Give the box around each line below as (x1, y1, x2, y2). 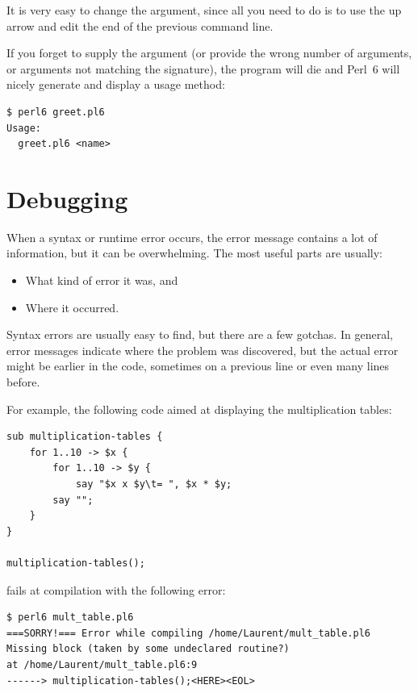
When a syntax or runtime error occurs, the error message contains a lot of (6, 228, 378, 245)
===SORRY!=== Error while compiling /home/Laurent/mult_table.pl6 (6, 627, 371, 639)
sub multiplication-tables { (6, 431, 163, 443)
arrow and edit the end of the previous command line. (6, 17, 274, 34)
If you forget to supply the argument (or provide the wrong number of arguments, (6, 44, 412, 61)
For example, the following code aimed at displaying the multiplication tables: (6, 400, 392, 417)
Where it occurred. (25, 298, 119, 315)
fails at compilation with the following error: (6, 581, 226, 598)
